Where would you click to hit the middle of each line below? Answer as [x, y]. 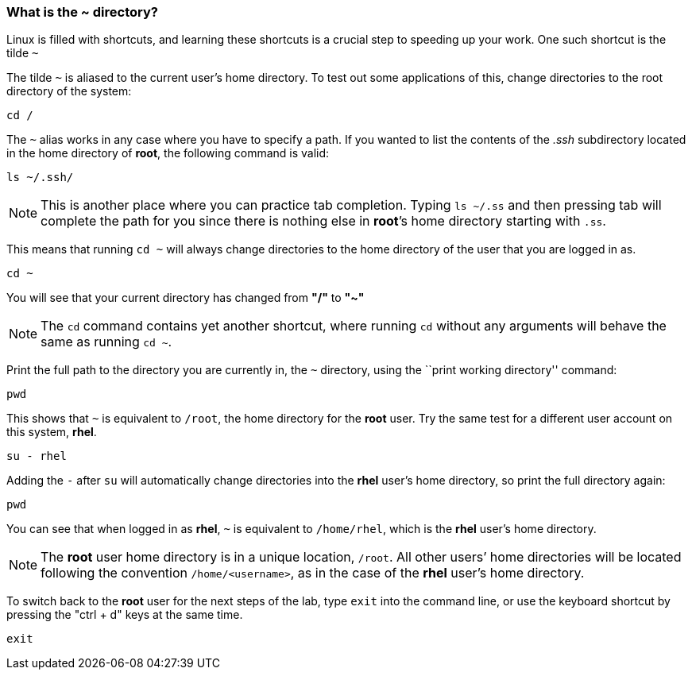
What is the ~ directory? [82, 12]
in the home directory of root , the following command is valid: [168, 153]
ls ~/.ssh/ [40, 178]
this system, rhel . [52, 432]
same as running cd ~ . [106, 342]
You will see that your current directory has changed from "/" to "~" [186, 298]
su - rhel [37, 456]
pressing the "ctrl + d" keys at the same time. [125, 615]
